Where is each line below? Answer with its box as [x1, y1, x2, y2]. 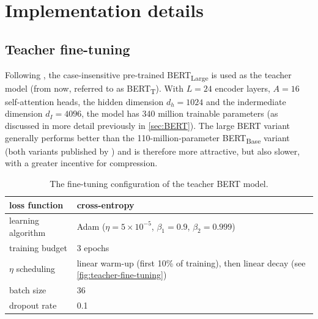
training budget [9, 241, 67, 254]
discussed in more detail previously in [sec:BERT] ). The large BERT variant [5, 119, 290, 132]
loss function [9, 198, 64, 211]
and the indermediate [205, 95, 286, 108]
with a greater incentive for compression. [5, 156, 158, 169]
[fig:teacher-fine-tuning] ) [76, 268, 167, 281]
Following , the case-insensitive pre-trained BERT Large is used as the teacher [5, 68, 292, 82]
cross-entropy [76, 198, 135, 211]
